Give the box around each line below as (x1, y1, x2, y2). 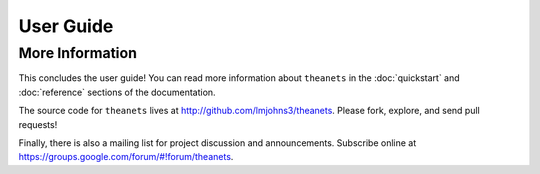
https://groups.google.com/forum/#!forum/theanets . (18, 151, 234, 163)
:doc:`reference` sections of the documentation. (18, 86, 216, 98)
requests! (18, 118, 58, 130)
